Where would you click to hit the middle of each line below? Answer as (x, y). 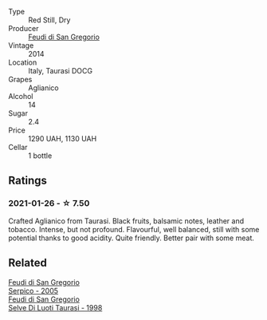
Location (23, 62)
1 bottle (40, 156)
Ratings (28, 181)
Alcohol (21, 96)
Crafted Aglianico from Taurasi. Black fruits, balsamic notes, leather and (126, 221)
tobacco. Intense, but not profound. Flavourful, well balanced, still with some (134, 229)
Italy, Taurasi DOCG (61, 71)
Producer (24, 28)
